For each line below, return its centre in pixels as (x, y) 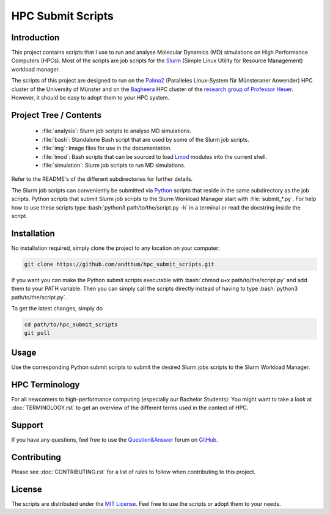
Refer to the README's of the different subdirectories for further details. (102, 179)
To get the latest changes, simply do (57, 308)
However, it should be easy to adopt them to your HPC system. (90, 98)
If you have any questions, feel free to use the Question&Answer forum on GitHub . (115, 440)
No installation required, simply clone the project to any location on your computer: (116, 248)
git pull (37, 333)
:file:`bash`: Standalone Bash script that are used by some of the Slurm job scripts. (146, 139)
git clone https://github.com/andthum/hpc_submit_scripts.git (119, 264)
